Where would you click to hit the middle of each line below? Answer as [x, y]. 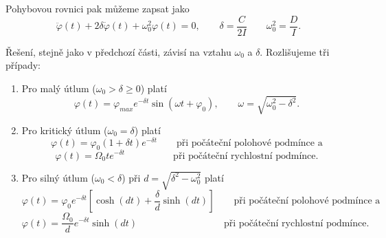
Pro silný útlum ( [58, 177]
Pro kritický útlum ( [65, 130]
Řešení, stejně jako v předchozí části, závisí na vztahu [118, 51]
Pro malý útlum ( [59, 88]
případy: [23, 65]
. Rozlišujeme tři [295, 51]
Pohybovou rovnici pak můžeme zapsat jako [98, 8]
